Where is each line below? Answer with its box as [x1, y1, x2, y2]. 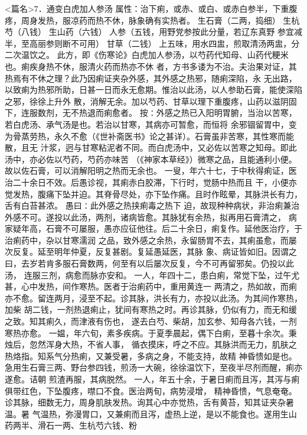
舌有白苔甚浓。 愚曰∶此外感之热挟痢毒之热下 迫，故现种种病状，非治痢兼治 [5, 199, 300, 212]
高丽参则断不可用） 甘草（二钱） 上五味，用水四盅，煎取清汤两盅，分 [29, 37, 300, 49]
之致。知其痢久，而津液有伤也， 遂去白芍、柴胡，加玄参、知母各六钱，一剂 [5, 315, 297, 327]
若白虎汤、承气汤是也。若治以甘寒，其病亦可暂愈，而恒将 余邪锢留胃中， [5, 118, 289, 130]
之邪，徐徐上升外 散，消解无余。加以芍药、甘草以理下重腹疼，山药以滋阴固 [5, 95, 297, 107]
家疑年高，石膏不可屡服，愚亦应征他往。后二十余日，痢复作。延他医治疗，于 [5, 222, 302, 235]
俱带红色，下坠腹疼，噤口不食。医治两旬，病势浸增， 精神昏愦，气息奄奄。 [5, 384, 297, 397]
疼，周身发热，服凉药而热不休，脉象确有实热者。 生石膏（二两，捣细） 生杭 [5, 14, 300, 26]
